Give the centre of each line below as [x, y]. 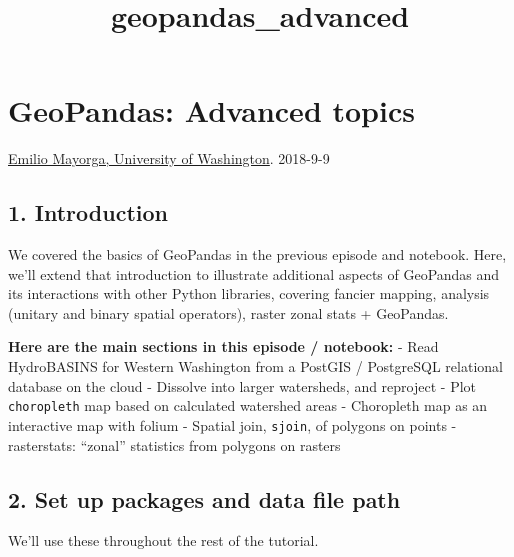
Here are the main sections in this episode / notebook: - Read [223, 346]
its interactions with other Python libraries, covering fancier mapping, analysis [249, 293]
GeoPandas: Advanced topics [211, 110]
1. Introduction [88, 212]
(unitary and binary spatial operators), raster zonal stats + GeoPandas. [228, 312]
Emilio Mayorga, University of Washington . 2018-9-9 [169, 158]
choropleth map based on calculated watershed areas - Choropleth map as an [248, 405]
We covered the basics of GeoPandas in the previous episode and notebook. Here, [257, 254]
